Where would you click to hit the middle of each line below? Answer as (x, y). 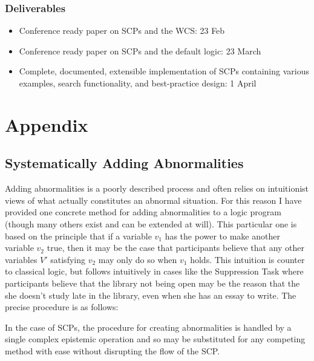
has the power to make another (222, 236)
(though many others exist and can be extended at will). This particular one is (151, 223)
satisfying (68, 259)
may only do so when (138, 259)
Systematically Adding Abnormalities (124, 163)
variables (21, 259)
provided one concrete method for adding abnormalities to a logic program (143, 212)
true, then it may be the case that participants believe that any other (176, 248)
